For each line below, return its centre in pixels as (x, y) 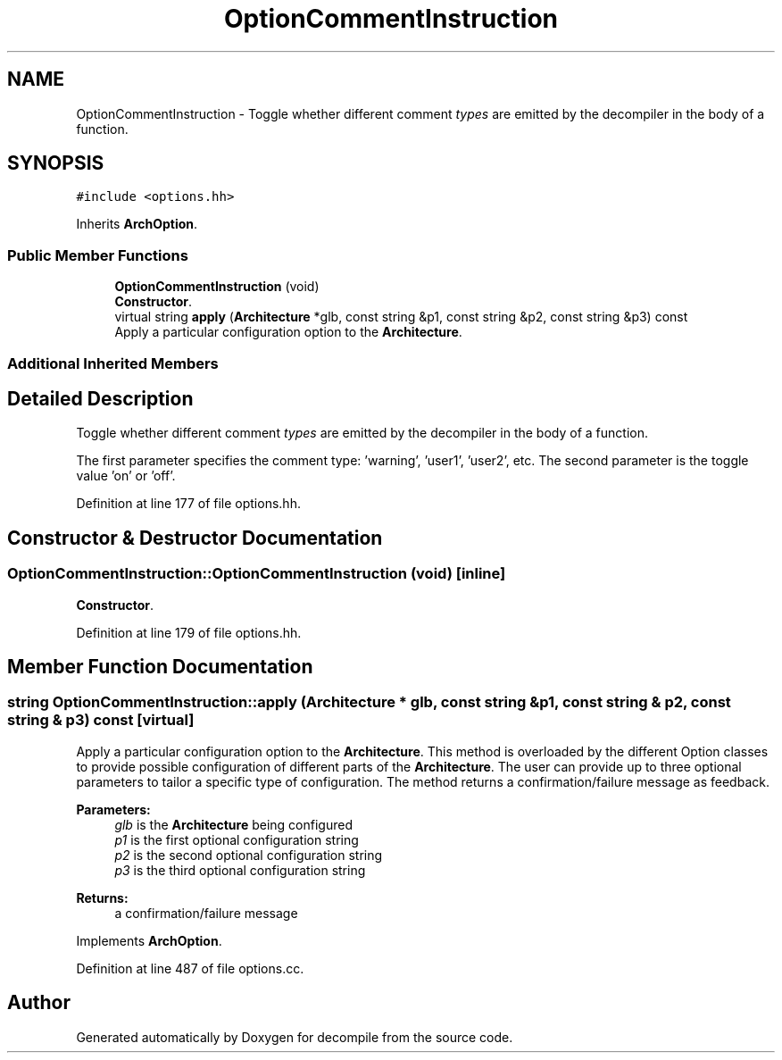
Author (39, 1003)
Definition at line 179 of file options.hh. (189, 632)
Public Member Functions (98, 255)
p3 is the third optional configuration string (240, 870)
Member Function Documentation (160, 667)
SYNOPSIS (56, 163)
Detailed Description (100, 398)
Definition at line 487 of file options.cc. (190, 968)
